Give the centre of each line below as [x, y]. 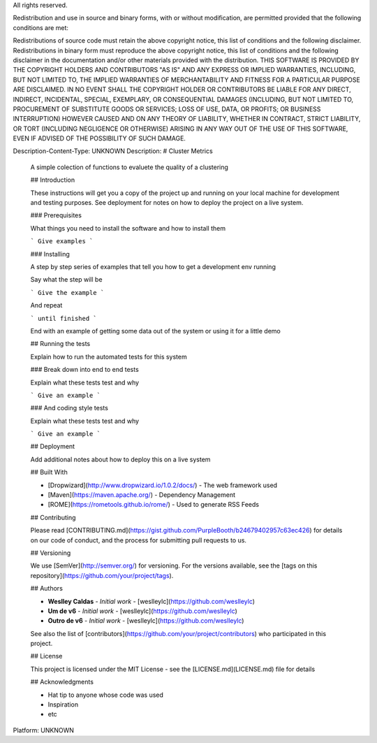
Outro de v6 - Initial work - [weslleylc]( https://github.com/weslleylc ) [146, 621]
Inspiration [63, 705]
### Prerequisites [56, 215]
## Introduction [53, 180]
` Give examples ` [62, 241]
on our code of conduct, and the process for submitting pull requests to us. [139, 540]
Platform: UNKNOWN [44, 730]
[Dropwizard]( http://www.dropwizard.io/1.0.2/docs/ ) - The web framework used [163, 485]
